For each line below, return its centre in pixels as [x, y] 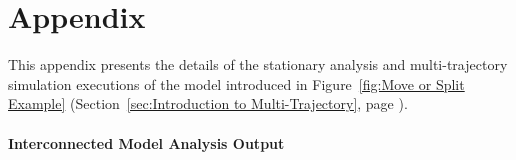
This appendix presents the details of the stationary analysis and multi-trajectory [258, 64]
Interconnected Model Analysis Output [146, 142]
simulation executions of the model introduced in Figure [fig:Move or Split [236, 83]
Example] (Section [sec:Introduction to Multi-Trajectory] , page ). [208, 103]
